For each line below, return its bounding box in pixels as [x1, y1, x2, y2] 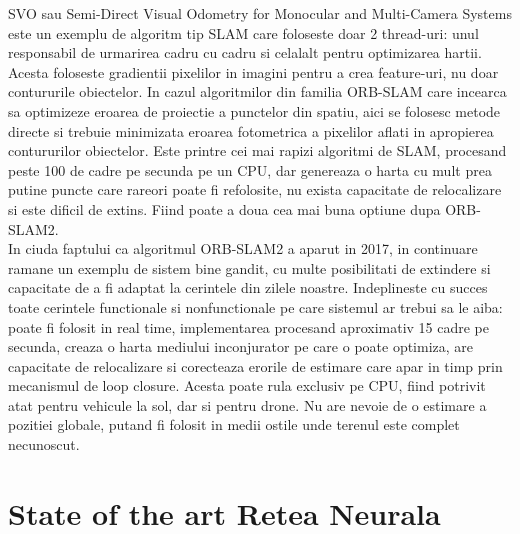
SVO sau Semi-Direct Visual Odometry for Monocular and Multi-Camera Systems [8, 3, 512, 23]
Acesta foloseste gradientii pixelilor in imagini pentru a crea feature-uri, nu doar [8, 61, 499, 82]
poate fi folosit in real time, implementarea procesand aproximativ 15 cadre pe [8, 316, 490, 337]
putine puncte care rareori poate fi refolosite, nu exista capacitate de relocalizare [8, 179, 502, 200]
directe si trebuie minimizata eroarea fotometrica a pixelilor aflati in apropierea [8, 120, 494, 141]
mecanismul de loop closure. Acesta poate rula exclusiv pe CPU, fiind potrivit [8, 375, 486, 396]
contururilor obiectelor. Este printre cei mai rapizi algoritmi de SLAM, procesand [8, 140, 507, 161]
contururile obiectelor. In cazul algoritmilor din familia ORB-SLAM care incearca [8, 81, 507, 102]
